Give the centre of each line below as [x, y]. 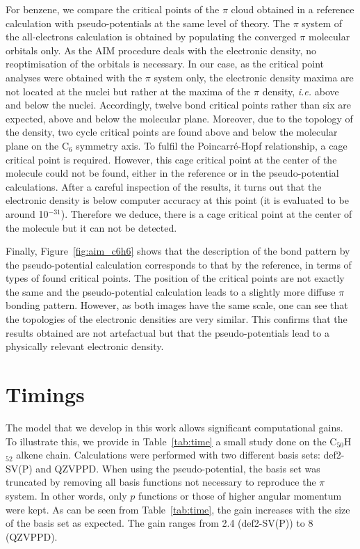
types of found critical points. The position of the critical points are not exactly [175, 278]
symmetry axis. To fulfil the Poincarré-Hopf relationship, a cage [212, 145]
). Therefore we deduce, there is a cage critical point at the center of [206, 213]
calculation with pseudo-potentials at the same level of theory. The [148, 23]
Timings [45, 394]
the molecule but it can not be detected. [91, 227]
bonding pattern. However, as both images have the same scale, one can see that [177, 305]
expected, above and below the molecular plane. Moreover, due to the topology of [179, 118]
